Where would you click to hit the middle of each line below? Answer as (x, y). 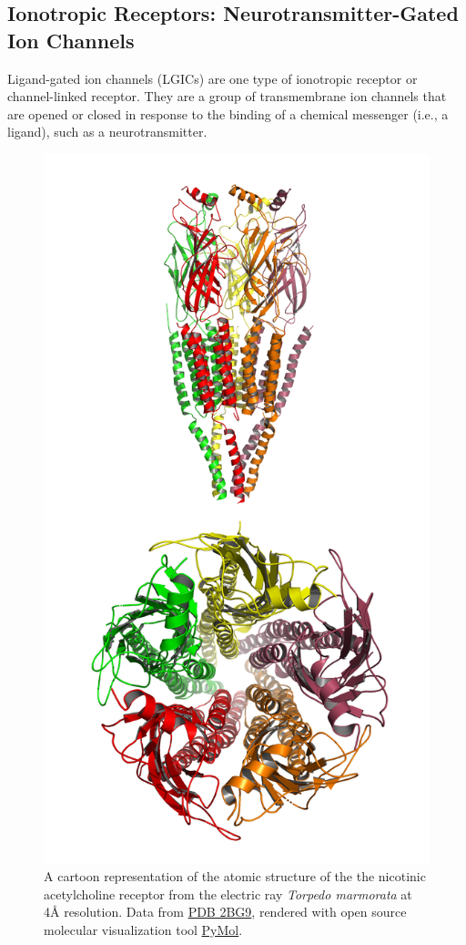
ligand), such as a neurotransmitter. (107, 132)
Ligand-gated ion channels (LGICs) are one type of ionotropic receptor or (213, 78)
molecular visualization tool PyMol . (143, 930)
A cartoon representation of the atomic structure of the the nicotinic (235, 876)
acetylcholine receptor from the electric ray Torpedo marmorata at (228, 894)
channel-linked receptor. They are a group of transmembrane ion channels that (227, 96)
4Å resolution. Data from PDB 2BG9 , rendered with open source (225, 912)
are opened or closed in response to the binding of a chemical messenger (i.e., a (228, 113)
